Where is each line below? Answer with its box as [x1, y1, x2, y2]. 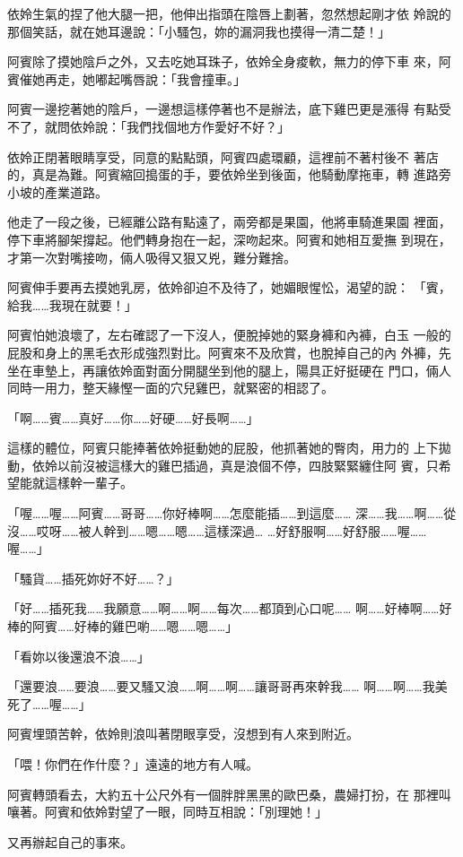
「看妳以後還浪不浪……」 [7, 646, 150, 665]
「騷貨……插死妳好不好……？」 [7, 568, 179, 587]
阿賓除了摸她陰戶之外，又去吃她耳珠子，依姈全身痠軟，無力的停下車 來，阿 [7, 52, 451, 71]
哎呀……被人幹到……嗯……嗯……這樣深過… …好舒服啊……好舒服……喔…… [36, 521, 427, 540]
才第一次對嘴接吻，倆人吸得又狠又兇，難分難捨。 [7, 247, 296, 266]
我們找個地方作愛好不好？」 [126, 117, 290, 135]
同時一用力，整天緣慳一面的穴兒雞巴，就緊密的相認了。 [7, 378, 334, 397]
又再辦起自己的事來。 [7, 832, 133, 851]
